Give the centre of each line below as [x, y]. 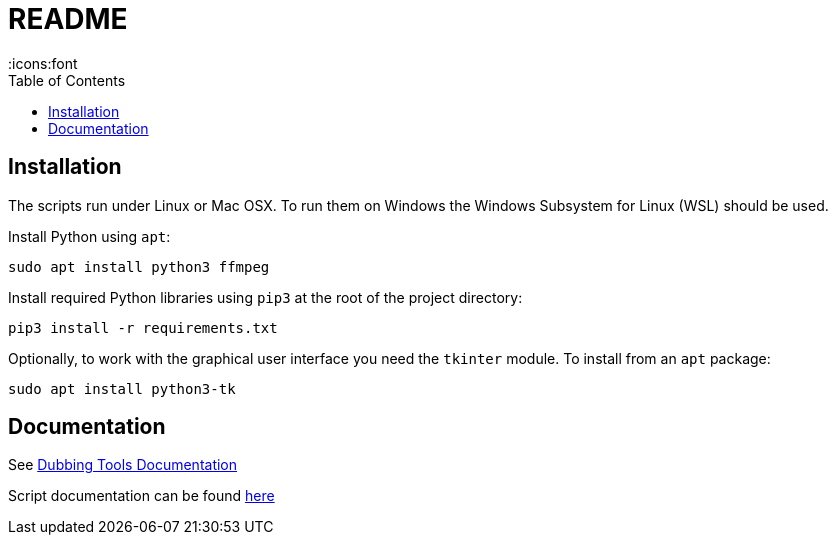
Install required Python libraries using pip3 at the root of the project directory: [265, 297]
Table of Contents [67, 80]
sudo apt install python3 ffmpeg [139, 266]
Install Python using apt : [89, 236]
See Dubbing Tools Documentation [123, 465]
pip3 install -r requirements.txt [143, 327]
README [68, 19]
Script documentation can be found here [141, 496]
